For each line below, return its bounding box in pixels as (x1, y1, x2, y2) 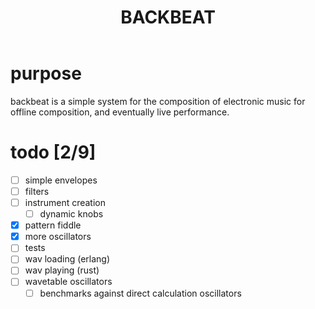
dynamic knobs (39, 208, 104, 220)
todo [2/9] (10, 141, 97, 164)
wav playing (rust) (24, 264, 100, 276)
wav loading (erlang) (24, 253, 111, 265)
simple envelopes (24, 174, 98, 186)
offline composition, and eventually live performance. (10, 106, 230, 118)
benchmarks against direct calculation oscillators (39, 287, 242, 299)
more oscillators (24, 231, 92, 243)
